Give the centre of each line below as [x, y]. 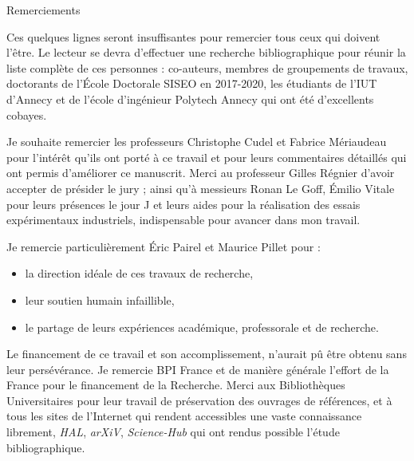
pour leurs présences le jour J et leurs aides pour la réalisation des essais [183, 204]
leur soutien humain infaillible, [100, 299]
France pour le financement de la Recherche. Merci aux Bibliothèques [176, 385]
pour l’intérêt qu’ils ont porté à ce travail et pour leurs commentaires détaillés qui [207, 157]
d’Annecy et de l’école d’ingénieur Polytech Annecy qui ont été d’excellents [190, 99]
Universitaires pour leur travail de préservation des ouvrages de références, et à [199, 400]
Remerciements [43, 10]
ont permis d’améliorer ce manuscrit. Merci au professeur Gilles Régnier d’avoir [201, 173]
